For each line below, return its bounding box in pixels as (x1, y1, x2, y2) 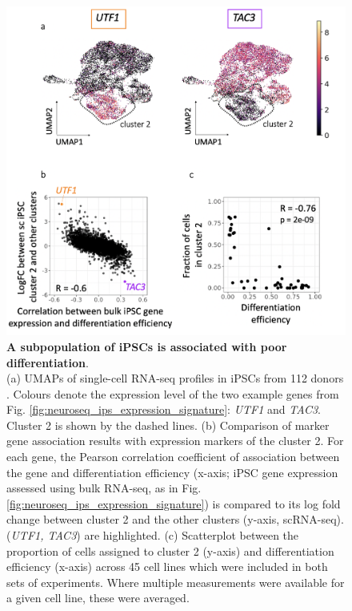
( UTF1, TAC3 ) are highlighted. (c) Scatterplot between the (6, 527, 299, 544)
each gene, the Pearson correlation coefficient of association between (6, 448, 340, 465)
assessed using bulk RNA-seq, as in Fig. (6, 479, 202, 496)
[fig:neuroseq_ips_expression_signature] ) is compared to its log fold (6, 495, 341, 512)
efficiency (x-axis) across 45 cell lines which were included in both (6, 558, 328, 575)
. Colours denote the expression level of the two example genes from (6, 385, 339, 402)
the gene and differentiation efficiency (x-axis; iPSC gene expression (6, 463, 338, 480)
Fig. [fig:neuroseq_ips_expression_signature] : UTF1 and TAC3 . (6, 401, 321, 418)
